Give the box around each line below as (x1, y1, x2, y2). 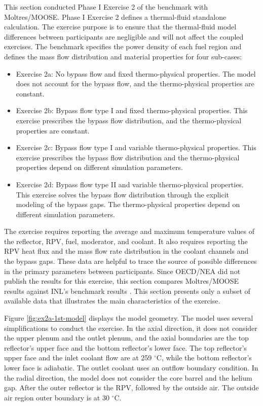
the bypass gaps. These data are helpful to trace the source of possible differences (4, 256, 257, 266)
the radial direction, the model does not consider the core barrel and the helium (4, 372, 252, 383)
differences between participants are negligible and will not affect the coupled (4, 31, 244, 42)
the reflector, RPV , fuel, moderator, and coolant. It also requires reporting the (4, 235, 248, 246)
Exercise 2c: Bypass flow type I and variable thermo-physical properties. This (16, 142, 256, 153)
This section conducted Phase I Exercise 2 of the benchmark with (4, 2, 208, 12)
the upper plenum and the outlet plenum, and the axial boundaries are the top (4, 332, 249, 343)
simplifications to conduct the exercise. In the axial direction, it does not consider (4, 322, 257, 333)
